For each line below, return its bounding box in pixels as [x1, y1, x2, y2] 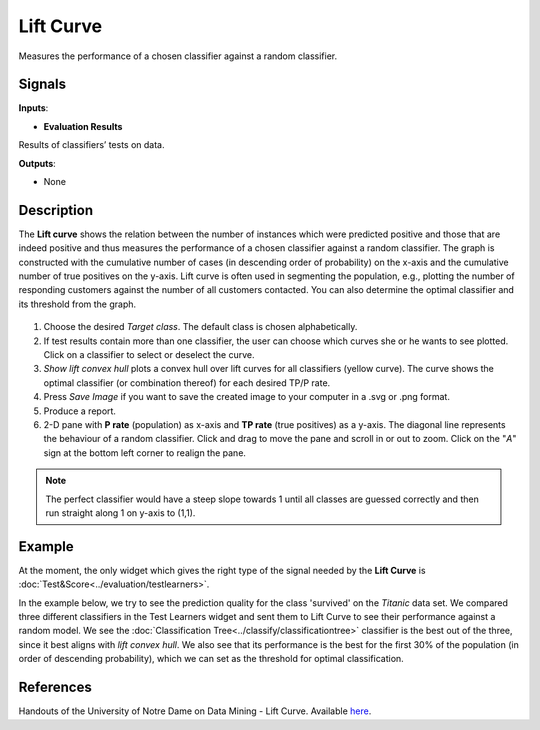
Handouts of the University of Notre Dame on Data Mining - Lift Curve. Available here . [18, 705, 372, 717]
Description [18, 201, 94, 219]
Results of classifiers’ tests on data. [18, 139, 165, 151]
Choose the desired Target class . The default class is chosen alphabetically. [43, 321, 358, 333]
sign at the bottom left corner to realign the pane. [43, 446, 247, 459]
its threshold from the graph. [18, 298, 137, 310]
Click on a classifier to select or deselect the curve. [43, 349, 255, 361]
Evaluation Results [43, 120, 123, 132]
